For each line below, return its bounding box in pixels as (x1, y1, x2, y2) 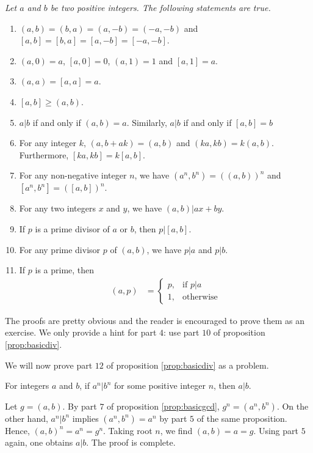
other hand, (5, 411, 48, 424)
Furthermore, (19, 148, 69, 161)
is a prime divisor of (35, 222, 110, 235)
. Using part (253, 424, 299, 436)
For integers (5, 379, 49, 392)
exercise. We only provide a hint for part (5, 326, 157, 339)
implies (72, 411, 99, 424)
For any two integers (19, 202, 96, 215)
